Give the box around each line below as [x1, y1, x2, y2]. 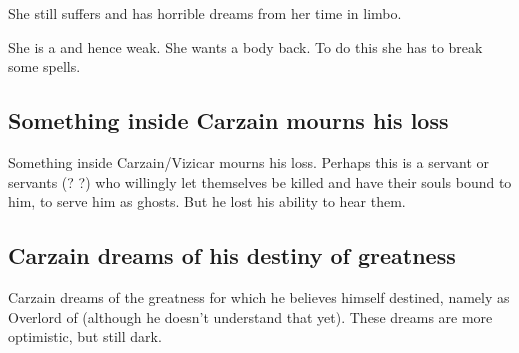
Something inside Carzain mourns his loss [8, 105, 449, 136]
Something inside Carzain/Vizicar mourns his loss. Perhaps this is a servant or [8, 151, 489, 172]
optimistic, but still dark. [8, 326, 162, 347]
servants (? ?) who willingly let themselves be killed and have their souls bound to [8, 171, 512, 192]
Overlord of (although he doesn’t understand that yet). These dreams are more [8, 306, 493, 327]
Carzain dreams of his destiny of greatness [8, 240, 456, 271]
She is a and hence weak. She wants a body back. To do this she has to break [8, 36, 483, 57]
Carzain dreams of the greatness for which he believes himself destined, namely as [8, 286, 510, 307]
